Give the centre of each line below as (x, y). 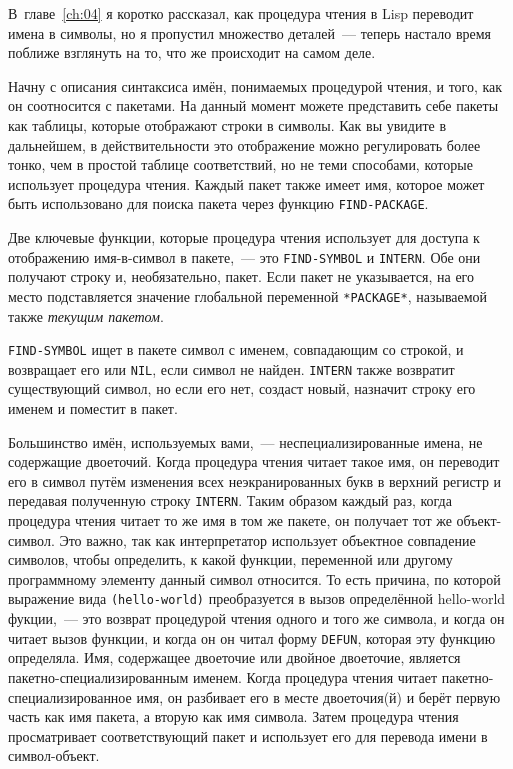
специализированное (70, 696)
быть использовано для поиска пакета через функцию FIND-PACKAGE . (218, 203)
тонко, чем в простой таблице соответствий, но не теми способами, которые (240, 164)
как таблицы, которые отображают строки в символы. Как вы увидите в (227, 124)
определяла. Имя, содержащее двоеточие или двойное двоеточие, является (234, 657)
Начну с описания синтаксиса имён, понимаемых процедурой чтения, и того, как (255, 85)
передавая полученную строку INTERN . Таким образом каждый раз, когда (230, 500)
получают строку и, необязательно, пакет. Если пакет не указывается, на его (241, 276)
